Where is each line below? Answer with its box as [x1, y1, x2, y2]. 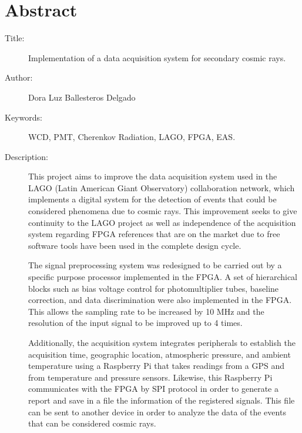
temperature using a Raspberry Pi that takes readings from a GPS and [28, 359, 285, 372]
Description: [5, 150, 48, 162]
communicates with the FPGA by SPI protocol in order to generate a [28, 382, 278, 395]
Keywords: [5, 111, 42, 123]
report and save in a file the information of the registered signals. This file [28, 394, 295, 406]
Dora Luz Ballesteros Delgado [28, 91, 136, 103]
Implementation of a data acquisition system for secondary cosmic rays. [28, 51, 286, 64]
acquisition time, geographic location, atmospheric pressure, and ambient [28, 348, 291, 360]
